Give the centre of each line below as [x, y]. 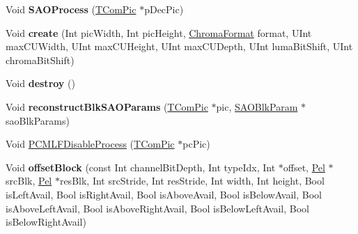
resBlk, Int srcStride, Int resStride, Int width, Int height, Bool [192, 181]
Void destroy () [40, 83]
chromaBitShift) [40, 60]
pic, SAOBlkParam [257, 106]
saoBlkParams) [38, 120]
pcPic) [196, 144]
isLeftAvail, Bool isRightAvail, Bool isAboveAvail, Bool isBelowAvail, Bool [164, 194]
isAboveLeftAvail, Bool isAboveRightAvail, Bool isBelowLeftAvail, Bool [157, 208]
